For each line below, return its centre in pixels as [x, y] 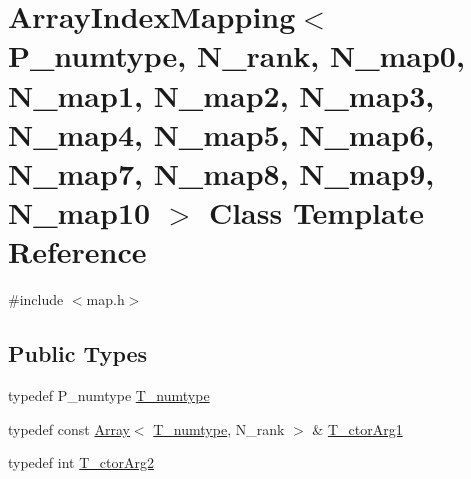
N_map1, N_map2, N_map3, [221, 94]
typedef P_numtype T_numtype [109, 395]
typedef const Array [69, 428]
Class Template [316, 212]
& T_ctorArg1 [357, 428]
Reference [77, 251]
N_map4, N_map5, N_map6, [221, 133]
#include [36, 299]
